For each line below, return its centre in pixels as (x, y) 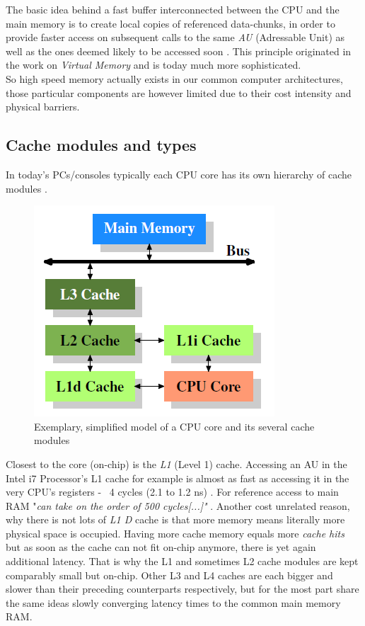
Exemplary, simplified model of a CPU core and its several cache (174, 426)
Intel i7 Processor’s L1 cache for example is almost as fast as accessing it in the (178, 478)
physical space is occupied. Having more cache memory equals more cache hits (175, 533)
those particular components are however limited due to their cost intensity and (179, 92)
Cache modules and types (101, 145)
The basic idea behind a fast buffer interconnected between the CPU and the (173, 9)
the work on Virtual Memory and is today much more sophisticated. (153, 65)
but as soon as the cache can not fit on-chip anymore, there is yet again (161, 547)
